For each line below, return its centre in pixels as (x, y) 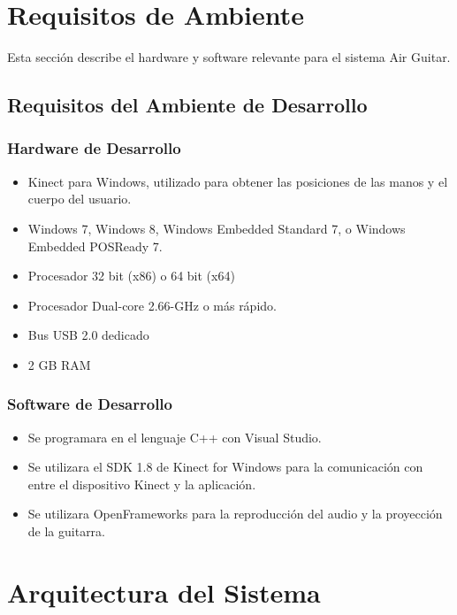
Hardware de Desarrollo (94, 148)
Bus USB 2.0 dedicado (88, 335)
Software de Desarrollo (90, 404)
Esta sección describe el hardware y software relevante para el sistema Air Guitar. (229, 57)
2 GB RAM (59, 364)
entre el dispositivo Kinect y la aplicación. (142, 484)
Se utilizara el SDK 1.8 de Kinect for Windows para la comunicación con (225, 467)
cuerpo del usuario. (80, 199)
